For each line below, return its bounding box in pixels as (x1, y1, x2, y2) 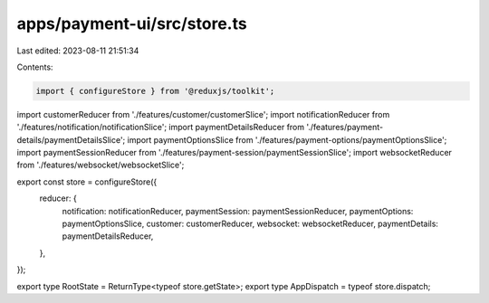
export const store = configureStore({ (16, 176, 158, 187)
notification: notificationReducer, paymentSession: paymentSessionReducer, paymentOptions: (62, 205, 414, 216)
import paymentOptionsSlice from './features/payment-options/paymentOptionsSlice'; (127, 134, 447, 145)
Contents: (16, 62, 53, 72)
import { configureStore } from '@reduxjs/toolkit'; (35, 86, 275, 96)
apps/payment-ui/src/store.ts (16, 14, 248, 33)
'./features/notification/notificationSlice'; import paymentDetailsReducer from (16, 122, 305, 133)
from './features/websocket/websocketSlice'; (16, 159, 185, 171)
